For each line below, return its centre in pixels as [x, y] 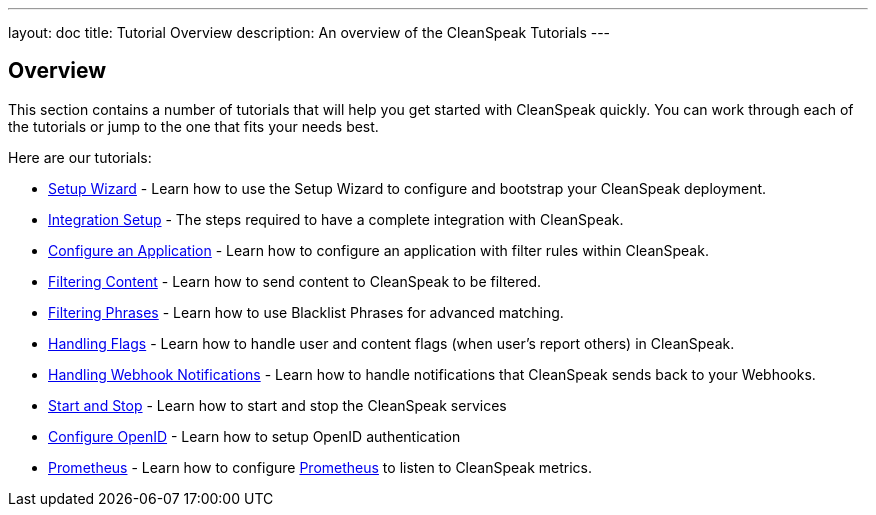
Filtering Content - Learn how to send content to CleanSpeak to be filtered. [295, 281]
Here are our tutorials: [80, 157]
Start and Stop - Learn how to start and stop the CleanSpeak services [277, 405]
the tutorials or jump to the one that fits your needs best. [193, 126]
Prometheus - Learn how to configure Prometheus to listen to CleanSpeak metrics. [320, 467]
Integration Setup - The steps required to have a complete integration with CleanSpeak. [336, 219]
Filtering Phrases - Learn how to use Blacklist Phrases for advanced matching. [306, 312]
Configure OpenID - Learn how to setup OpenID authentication [254, 436]
